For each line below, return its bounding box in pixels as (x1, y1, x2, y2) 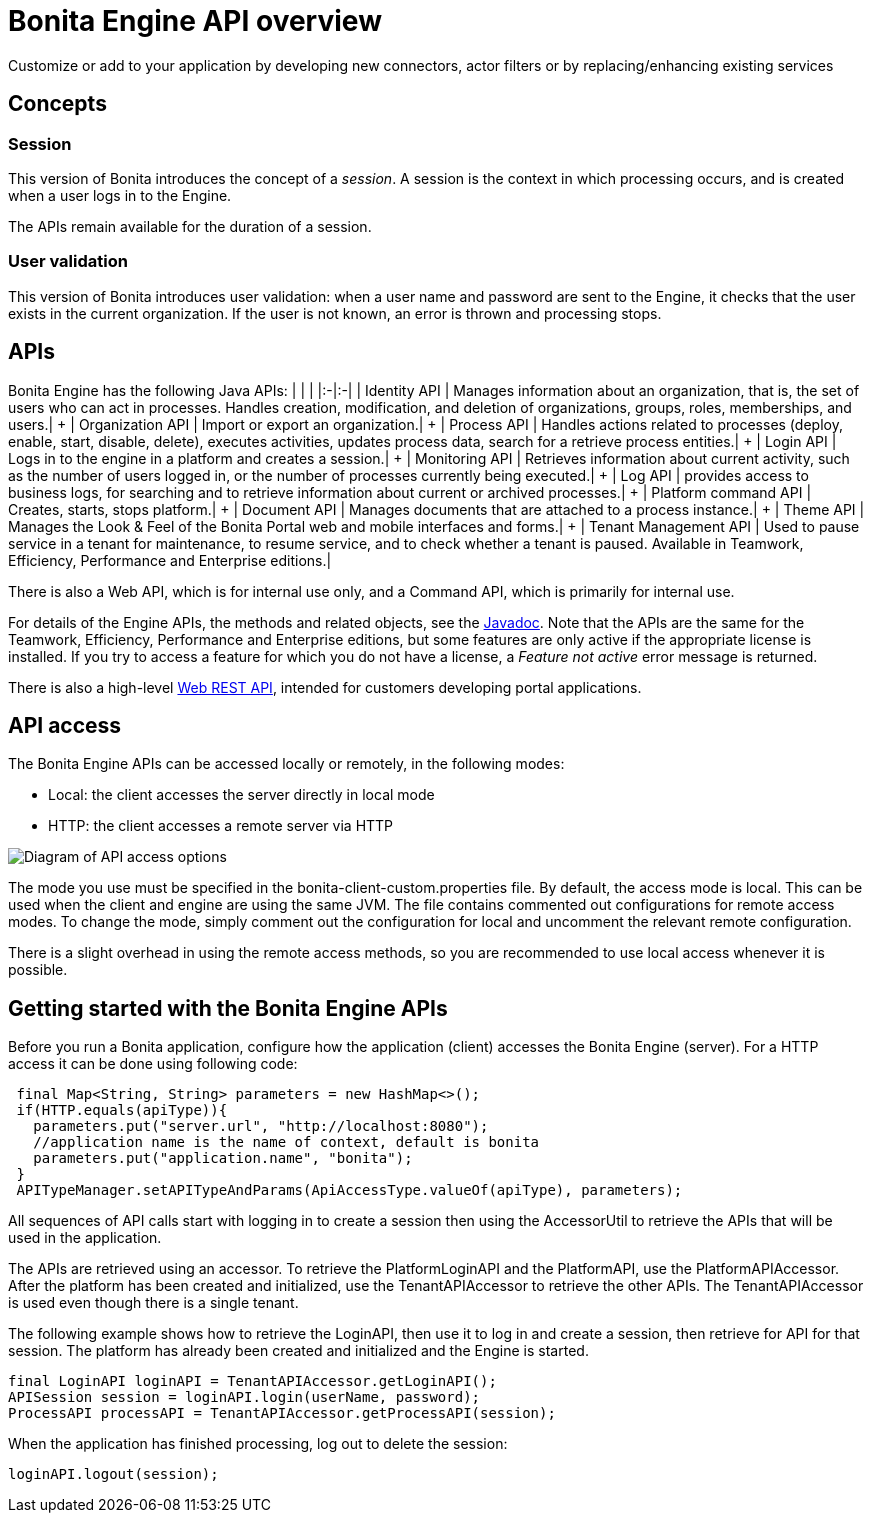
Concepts (8, 91, 107, 117)
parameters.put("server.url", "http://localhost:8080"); (33, 1118, 489, 1135)
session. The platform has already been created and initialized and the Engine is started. (8, 1342, 589, 1360)
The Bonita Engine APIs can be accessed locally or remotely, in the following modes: (8, 755, 565, 773)
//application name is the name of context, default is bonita (33, 1134, 540, 1151)
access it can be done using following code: (8, 1055, 298, 1073)
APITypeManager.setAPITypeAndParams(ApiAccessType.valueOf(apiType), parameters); (16, 1182, 683, 1199)
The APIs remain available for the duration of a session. (8, 217, 372, 235)
